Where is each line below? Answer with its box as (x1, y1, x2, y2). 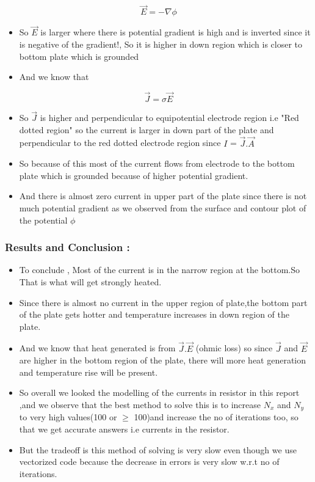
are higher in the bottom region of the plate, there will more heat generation (19, 354, 306, 367)
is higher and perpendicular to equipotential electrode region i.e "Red (40, 111, 299, 124)
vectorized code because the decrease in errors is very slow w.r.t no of (19, 455, 280, 468)
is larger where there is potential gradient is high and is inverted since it (40, 26, 311, 38)
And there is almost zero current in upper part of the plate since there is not (19, 189, 307, 202)
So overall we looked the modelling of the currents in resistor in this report (19, 386, 300, 399)
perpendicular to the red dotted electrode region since (19, 136, 221, 149)
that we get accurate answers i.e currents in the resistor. (19, 423, 230, 436)
